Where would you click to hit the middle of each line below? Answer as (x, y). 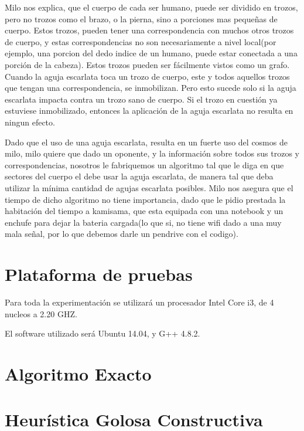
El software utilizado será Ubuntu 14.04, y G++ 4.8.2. (103, 333)
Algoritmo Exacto (78, 373)
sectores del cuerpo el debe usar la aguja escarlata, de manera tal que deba (139, 176)
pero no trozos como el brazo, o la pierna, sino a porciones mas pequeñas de (141, 18)
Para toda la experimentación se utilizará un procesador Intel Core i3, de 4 (139, 302)
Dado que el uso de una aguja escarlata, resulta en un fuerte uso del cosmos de (146, 142)
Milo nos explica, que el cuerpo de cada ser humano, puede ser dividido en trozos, (151, 7)
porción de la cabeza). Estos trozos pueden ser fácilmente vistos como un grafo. (147, 64)
